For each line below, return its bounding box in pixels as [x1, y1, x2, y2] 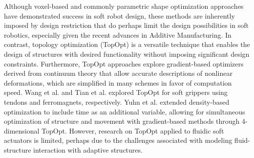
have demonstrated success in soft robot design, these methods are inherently [4, 10, 235, 21]
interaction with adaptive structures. [33, 144, 143, 155]
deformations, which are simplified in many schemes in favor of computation [4, 77, 232, 88]
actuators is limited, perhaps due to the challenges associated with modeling [4, 135, 233, 145]
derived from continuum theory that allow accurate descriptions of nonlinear [4, 68, 233, 78]
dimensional [4, 125, 40, 135]
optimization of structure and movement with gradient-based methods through [4, 116, 240, 126]
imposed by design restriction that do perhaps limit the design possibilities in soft [4, 20, 249, 30]
